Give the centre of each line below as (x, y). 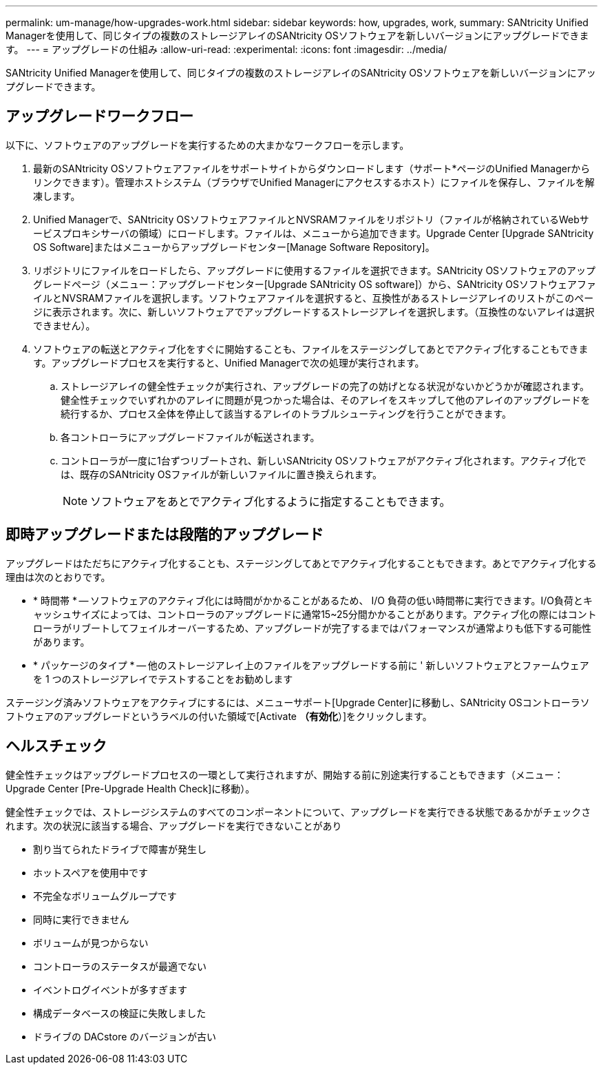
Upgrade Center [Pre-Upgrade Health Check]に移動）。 (130, 788)
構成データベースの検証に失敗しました (120, 1013)
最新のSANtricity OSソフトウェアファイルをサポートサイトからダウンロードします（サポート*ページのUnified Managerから (312, 168)
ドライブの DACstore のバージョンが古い (125, 1036)
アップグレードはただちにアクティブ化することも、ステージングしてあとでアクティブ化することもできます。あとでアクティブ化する (301, 563)
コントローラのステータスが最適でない (120, 966)
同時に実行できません (81, 919)
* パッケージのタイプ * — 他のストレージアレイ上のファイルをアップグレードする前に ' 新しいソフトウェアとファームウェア (311, 665)
